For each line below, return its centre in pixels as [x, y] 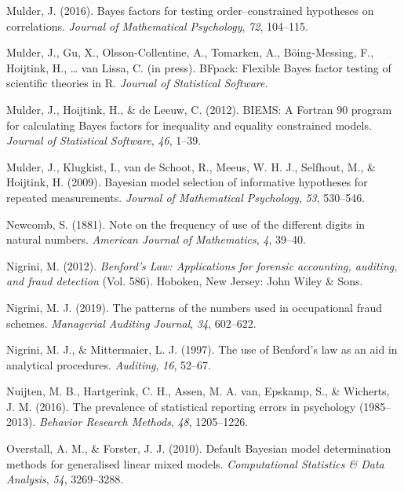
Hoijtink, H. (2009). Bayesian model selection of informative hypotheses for [187, 182]
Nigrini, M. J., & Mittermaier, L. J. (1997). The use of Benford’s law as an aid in [202, 349]
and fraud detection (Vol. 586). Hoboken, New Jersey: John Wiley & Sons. [185, 281]
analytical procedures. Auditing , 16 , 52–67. [109, 364]
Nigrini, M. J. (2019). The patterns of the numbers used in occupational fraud [194, 307]
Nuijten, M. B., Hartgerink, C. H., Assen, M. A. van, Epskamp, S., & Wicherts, [198, 391]
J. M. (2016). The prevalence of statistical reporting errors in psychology [181, 406]
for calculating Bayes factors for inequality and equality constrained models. [189, 125]
